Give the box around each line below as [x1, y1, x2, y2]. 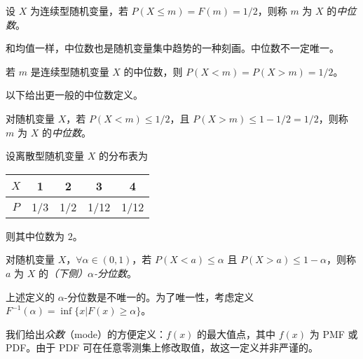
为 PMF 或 [309, 326, 358, 341]
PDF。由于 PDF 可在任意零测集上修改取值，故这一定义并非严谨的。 [6, 340, 319, 355]
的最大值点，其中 [197, 326, 276, 341]
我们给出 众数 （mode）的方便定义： [6, 326, 167, 341]
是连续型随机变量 [30, 64, 109, 78]
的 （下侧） [38, 265, 88, 280]
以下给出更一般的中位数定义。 [6, 87, 143, 102]
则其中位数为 [6, 228, 64, 243]
